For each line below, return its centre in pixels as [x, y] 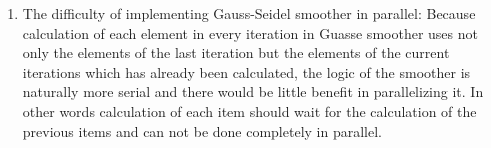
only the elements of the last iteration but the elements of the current [236, 52]
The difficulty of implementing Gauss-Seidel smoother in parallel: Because [249, 13]
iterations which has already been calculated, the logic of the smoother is [246, 71]
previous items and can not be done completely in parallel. [202, 130]
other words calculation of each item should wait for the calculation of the [249, 110]
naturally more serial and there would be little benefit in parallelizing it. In [253, 91]
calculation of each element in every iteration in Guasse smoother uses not [250, 32]
